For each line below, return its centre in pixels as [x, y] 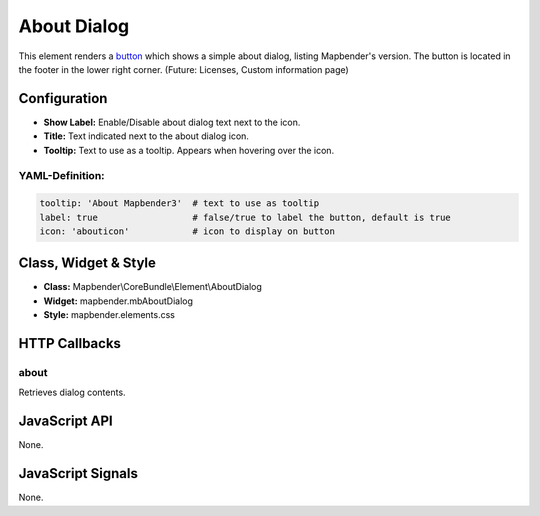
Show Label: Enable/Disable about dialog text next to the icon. [172, 122]
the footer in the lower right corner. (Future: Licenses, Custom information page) [183, 69]
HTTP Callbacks [70, 343]
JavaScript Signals [78, 473]
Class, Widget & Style [87, 263]
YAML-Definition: [61, 176]
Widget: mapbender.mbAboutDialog [118, 301]
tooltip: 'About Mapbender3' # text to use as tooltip [179, 203]
